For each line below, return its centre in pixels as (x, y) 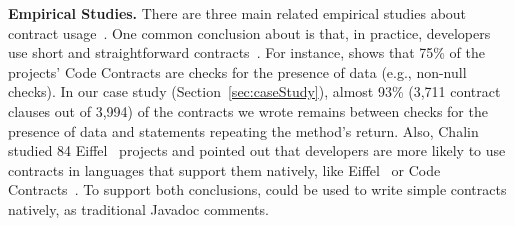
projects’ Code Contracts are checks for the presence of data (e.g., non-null (237, 71)
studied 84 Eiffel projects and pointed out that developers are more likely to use (257, 150)
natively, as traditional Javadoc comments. (138, 208)
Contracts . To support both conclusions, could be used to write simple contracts (257, 189)
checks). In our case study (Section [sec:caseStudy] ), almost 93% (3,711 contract (254, 91)
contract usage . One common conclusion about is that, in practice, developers (249, 32)
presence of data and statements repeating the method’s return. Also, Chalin (243, 130)
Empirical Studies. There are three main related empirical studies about (237, 13)
